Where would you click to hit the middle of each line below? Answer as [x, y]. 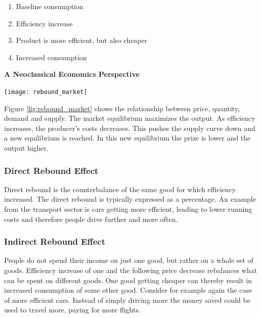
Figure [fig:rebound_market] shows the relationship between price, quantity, [122, 108]
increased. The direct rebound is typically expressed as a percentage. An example [130, 199]
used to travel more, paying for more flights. [72, 310]
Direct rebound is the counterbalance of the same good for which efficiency [120, 189]
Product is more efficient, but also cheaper [82, 40]
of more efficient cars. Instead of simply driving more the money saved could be [127, 300]
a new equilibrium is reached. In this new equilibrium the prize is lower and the [127, 138]
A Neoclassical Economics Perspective [72, 74]
